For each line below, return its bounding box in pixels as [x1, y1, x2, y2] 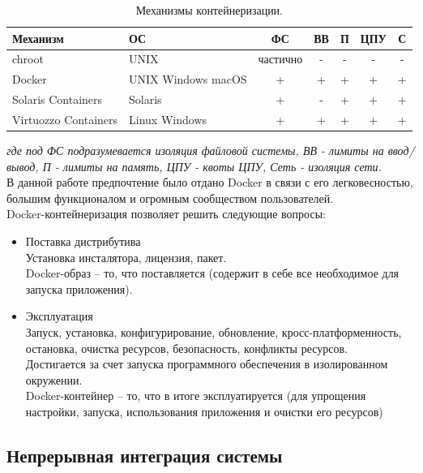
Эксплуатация [25, 307, 93, 325]
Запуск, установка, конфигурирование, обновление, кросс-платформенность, [25, 324, 402, 340]
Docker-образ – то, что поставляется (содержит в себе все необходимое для [25, 264, 399, 282]
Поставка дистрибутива [25, 233, 141, 250]
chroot [12, 50, 44, 67]
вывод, [6, 157, 39, 174]
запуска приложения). [25, 280, 133, 297]
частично [258, 50, 303, 67]
